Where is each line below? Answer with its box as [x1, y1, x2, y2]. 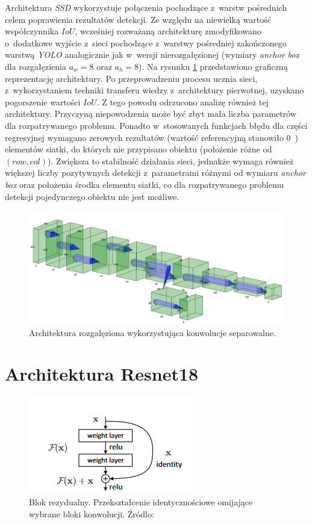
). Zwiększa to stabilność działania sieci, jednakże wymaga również [47, 154, 294, 167]
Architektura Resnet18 [5, 361, 199, 386]
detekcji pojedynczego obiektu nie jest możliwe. [5, 190, 179, 202]
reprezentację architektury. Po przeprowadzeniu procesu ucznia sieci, [5, 72, 258, 84]
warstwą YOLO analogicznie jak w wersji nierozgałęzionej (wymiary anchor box [5, 48, 299, 61]
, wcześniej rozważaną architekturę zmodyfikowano [75, 25, 261, 37]
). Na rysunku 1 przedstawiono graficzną [139, 60, 288, 72]
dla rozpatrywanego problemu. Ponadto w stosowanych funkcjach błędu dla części [5, 119, 308, 131]
